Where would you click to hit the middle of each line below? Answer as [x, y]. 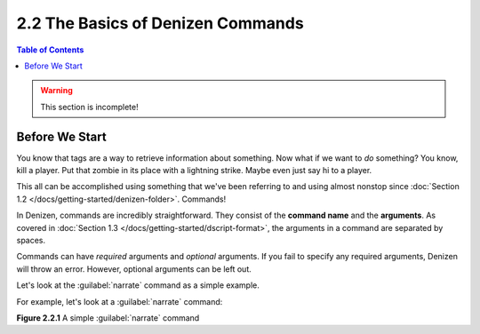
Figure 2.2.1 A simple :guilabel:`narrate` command [108, 318]
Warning [56, 91]
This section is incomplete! [89, 107]
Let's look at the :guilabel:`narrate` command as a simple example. [138, 285]
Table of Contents [50, 50]
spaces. [31, 240]
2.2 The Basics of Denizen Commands [160, 23]
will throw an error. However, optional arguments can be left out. [134, 269]
